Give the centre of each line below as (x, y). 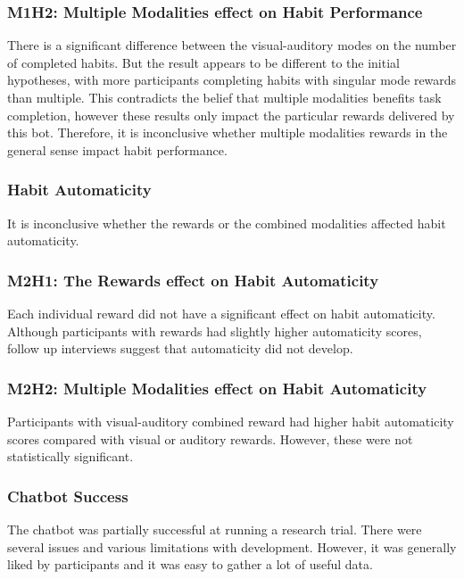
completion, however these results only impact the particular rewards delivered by (231, 115)
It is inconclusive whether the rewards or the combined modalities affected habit (227, 223)
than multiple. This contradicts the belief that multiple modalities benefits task (224, 97)
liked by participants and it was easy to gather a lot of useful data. (190, 564)
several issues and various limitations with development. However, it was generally (232, 546)
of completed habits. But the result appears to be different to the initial (203, 62)
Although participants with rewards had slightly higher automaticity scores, (215, 331)
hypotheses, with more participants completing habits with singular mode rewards (232, 80)
